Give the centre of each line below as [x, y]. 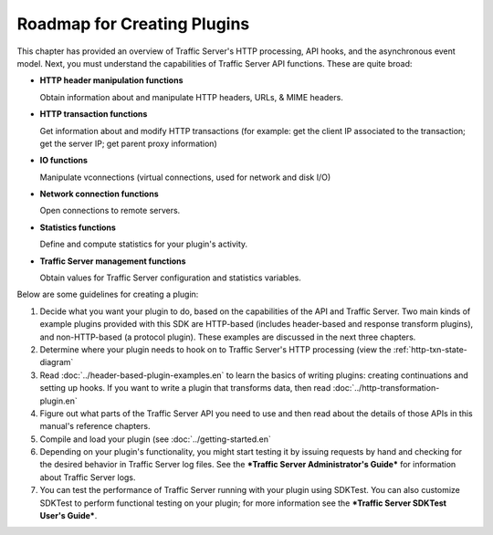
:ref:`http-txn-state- [430, 349]
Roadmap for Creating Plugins [133, 24]
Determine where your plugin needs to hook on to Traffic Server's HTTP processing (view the [215, 349]
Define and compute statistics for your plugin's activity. [144, 244]
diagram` [57, 362]
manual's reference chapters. [95, 426]
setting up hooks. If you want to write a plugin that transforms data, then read [185, 388]
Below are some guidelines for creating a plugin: [108, 294]
